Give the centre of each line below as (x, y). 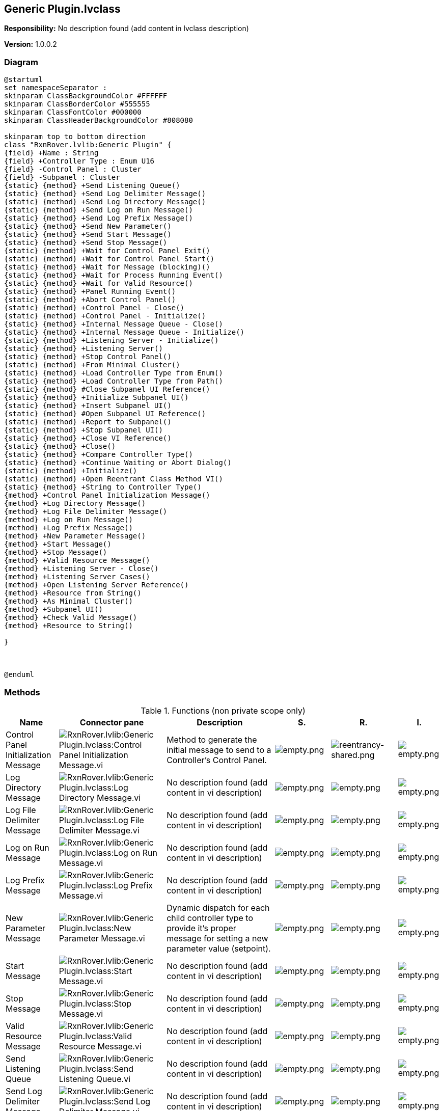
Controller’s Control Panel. (217, 760)
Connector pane (112, 722)
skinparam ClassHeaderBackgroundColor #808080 (99, 120)
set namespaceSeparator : (56, 88)
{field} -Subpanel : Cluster (62, 178)
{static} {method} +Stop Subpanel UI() (84, 430)
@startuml (23, 80)
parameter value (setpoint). (219, 948)
